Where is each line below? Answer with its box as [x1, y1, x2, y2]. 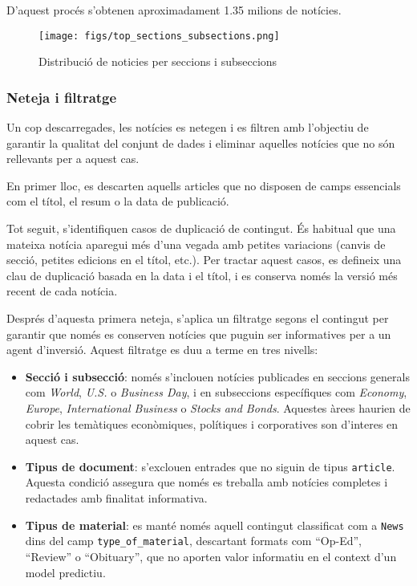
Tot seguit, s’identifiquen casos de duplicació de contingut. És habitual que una [6, 220, 396, 237]
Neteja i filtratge [6, 87, 117, 107]
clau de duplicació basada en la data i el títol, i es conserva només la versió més [6, 267, 398, 283]
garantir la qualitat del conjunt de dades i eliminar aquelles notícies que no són [6, 134, 395, 151]
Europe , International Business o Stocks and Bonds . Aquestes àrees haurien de [25, 399, 411, 416]
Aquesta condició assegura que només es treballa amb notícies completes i [25, 474, 388, 490]
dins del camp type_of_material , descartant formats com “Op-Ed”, [25, 532, 362, 549]
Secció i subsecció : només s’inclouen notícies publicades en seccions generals [25, 368, 410, 385]
